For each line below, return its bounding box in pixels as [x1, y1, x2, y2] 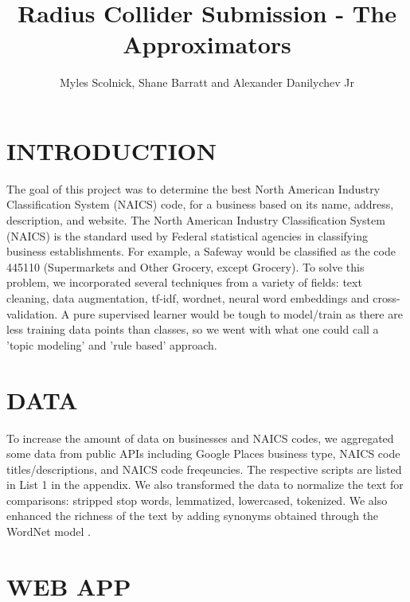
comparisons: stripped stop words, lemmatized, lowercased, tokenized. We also [6, 491, 388, 508]
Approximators [123, 28, 291, 61]
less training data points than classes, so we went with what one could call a [6, 321, 379, 338]
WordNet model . [6, 523, 91, 540]
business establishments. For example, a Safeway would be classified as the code [6, 243, 396, 260]
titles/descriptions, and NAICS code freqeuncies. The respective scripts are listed [6, 460, 402, 477]
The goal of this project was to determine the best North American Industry [6, 180, 381, 197]
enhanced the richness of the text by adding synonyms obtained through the [6, 507, 379, 524]
